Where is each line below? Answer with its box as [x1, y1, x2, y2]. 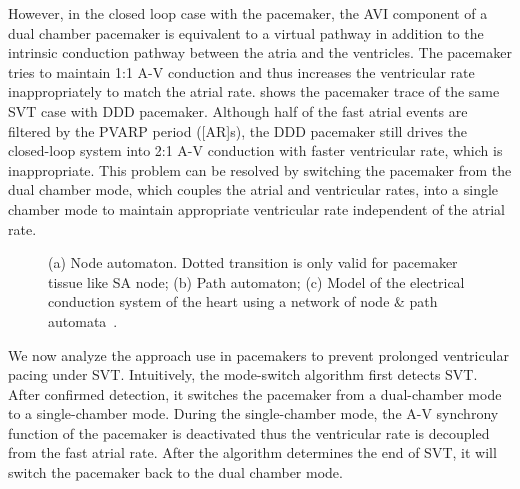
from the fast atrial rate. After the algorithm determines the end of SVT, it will [8, 442, 497, 463]
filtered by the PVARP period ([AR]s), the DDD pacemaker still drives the [8, 120, 468, 141]
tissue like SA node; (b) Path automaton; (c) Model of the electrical [48, 271, 465, 292]
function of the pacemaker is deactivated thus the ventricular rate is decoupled [8, 422, 490, 443]
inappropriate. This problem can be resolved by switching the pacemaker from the [8, 159, 512, 180]
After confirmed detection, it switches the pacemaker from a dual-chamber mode [8, 383, 502, 404]
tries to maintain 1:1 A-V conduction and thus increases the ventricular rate [8, 61, 475, 82]
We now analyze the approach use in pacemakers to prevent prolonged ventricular [8, 344, 509, 365]
